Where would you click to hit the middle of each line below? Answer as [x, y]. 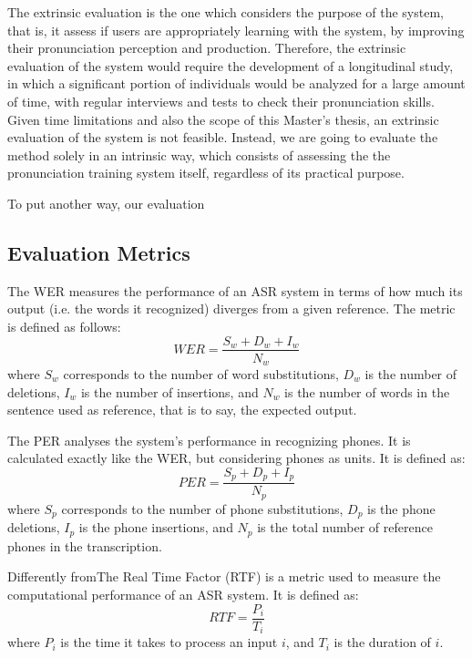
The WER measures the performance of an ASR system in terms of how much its [235, 290]
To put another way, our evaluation [106, 203]
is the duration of [382, 642]
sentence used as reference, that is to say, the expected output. [182, 410]
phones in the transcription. [85, 545]
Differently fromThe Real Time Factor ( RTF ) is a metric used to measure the [224, 576]
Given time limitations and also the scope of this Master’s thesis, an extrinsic [223, 119]
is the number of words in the [367, 391]
